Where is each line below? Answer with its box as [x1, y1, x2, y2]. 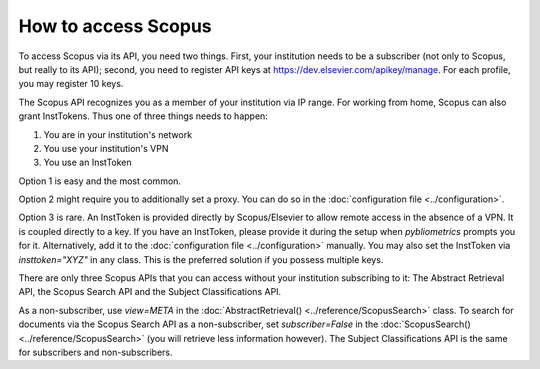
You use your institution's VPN [43, 142, 169, 154]
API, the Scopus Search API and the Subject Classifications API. [18, 286, 282, 298]
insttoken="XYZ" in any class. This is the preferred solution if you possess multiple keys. [18, 253, 384, 265]
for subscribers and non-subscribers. [18, 346, 174, 358]
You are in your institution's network [43, 128, 193, 140]
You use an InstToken [43, 156, 132, 169]
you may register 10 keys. [18, 78, 124, 90]
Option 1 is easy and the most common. [18, 175, 182, 187]
